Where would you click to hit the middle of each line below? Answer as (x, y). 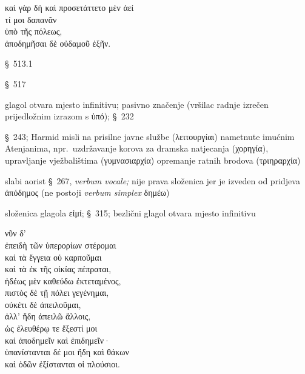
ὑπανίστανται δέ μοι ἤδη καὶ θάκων (67, 352)
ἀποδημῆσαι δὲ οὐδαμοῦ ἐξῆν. (58, 43)
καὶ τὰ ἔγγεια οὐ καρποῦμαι (53, 257)
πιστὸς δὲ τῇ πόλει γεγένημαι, (57, 292)
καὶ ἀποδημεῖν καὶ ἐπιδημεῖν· (58, 340)
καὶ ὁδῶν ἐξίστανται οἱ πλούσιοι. (62, 363)
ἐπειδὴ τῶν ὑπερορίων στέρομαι (61, 245)
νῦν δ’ (15, 233)
